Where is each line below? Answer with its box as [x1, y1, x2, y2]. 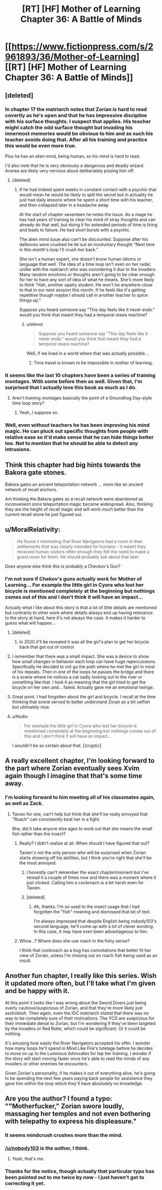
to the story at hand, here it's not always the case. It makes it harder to [5, 615, 146, 621]
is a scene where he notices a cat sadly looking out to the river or [12, 674, 143, 680]
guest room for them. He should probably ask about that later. [16, 554, 140, 560]
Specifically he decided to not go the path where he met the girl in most [12, 664, 155, 670]
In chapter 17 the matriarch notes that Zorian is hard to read [5, 106, 147, 113]
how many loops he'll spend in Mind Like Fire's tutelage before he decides [5, 1045, 153, 1051]
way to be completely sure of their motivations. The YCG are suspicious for [5, 1015, 155, 1021]
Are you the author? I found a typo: [5, 1094, 113, 1103]
